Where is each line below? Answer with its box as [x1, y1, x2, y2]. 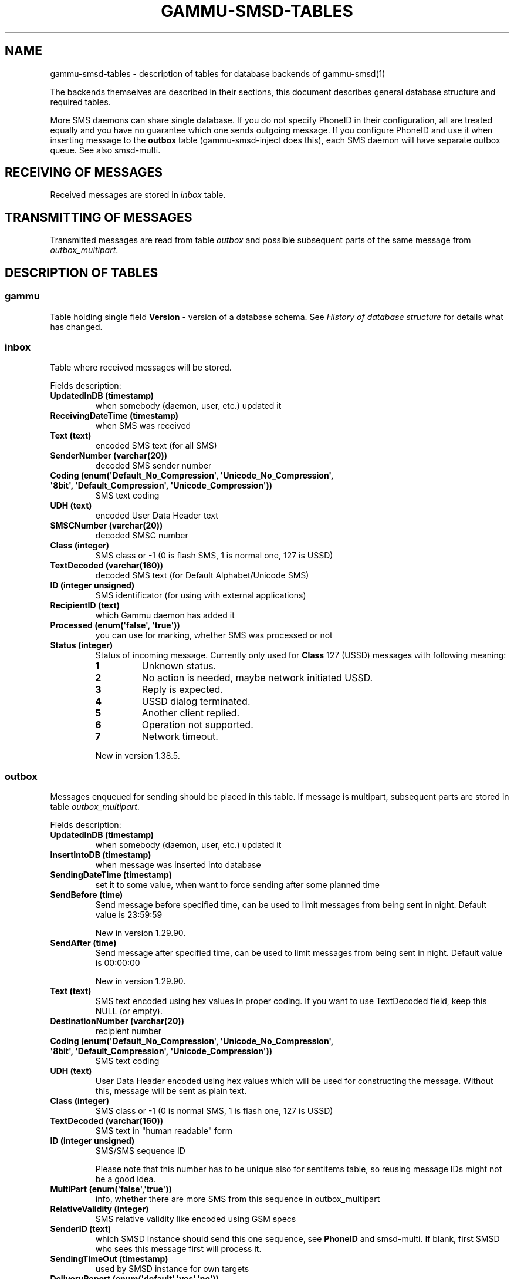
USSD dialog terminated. [141, 695, 251, 708]
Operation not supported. [141, 719, 253, 731]
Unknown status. [141, 660, 217, 672]
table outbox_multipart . [50, 802, 140, 812]
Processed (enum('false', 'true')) [50, 620, 180, 631]
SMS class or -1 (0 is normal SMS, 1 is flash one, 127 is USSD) [95, 1106, 333, 1116]
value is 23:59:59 [95, 910, 163, 920]
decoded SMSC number [95, 530, 188, 541]
